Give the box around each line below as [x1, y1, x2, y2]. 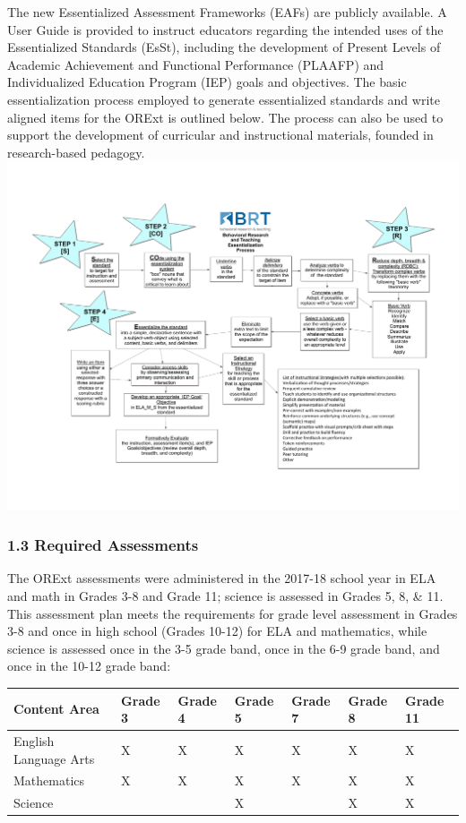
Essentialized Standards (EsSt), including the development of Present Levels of [7, 38, 441, 56]
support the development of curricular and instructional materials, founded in [7, 125, 434, 144]
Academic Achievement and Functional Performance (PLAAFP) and [7, 55, 384, 73]
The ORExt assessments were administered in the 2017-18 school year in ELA [7, 569, 436, 587]
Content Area [13, 699, 99, 718]
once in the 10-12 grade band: [7, 656, 171, 675]
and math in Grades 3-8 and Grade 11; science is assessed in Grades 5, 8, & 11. [7, 587, 444, 605]
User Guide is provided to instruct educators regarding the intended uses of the [7, 20, 444, 39]
